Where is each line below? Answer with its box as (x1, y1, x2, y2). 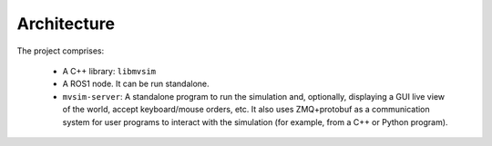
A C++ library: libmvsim (62, 65, 157, 76)
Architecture (16, 14, 116, 34)
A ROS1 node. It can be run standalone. (62, 78, 210, 90)
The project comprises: (16, 45, 105, 56)
